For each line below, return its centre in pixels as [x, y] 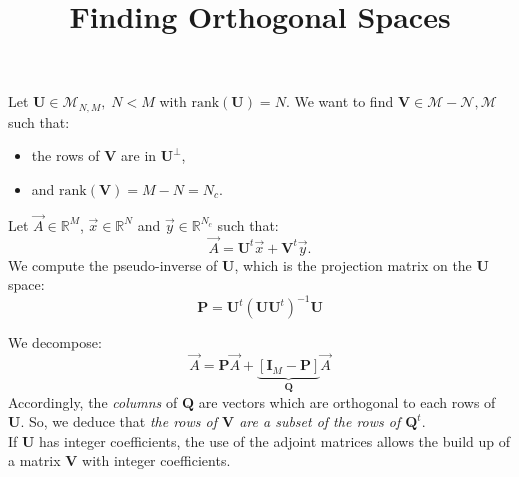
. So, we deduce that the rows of [118, 421]
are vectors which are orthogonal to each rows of [347, 401]
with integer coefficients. [156, 460]
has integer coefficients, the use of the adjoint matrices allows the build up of [275, 440]
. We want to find [339, 101]
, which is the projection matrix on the [353, 264]
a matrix [34, 460]
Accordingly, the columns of [93, 401]
